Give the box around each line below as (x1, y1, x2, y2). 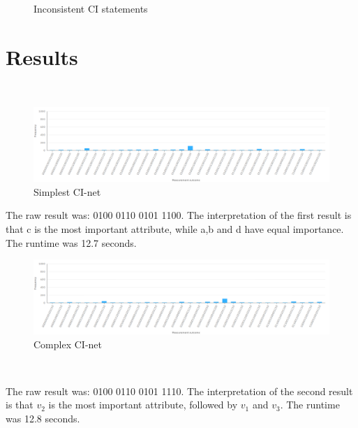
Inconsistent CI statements (33, 1, 148, 15)
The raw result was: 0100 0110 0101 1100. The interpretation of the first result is (6, 208, 352, 222)
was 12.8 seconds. (6, 411, 80, 425)
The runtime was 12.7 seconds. (6, 235, 137, 250)
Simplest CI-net (33, 184, 101, 199)
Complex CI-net (33, 336, 102, 351)
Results (6, 42, 78, 71)
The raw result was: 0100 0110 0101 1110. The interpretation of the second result (6, 383, 353, 398)
